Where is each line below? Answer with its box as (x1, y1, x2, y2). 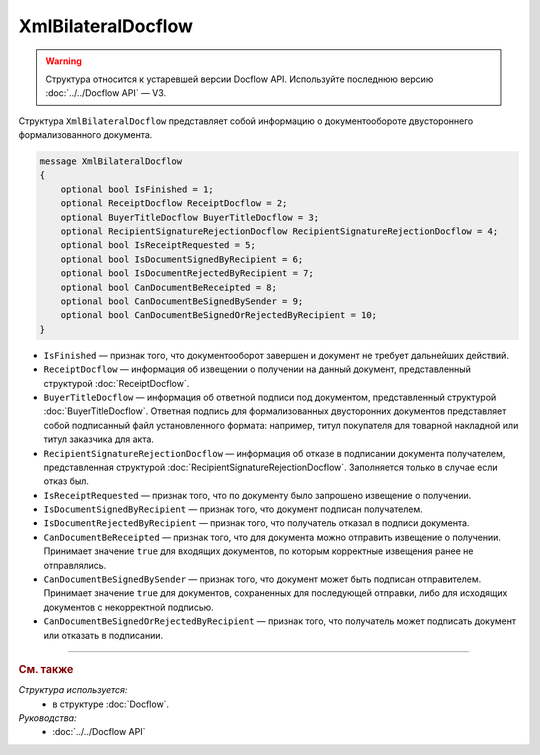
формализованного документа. (18, 129, 153, 141)
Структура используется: (18, 684, 128, 696)
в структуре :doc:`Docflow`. (52, 698, 170, 710)
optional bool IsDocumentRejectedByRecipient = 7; (60, 268, 314, 279)
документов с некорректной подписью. (43, 601, 214, 613)
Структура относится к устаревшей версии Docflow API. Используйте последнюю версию (45, 73, 434, 85)
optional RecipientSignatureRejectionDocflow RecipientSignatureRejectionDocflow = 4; (60, 226, 499, 237)
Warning (45, 55, 82, 67)
